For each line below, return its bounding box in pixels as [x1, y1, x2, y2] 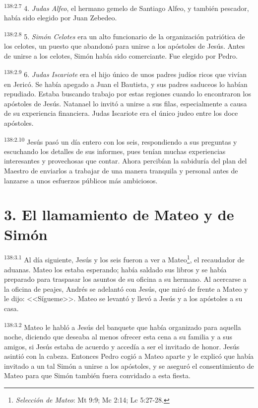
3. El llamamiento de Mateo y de [4, 204, 234, 225]
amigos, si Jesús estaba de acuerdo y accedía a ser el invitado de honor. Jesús [4, 341, 240, 351]
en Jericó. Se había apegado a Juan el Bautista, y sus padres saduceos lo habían [4, 79, 248, 89]
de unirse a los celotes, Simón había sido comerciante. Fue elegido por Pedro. [4, 50, 238, 61]
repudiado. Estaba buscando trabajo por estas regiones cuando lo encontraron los [4, 88, 251, 99]
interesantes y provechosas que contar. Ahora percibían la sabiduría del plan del [4, 156, 247, 166]
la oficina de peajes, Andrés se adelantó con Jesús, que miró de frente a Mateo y [4, 283, 248, 294]
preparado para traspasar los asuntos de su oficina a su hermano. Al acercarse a [4, 274, 247, 284]
